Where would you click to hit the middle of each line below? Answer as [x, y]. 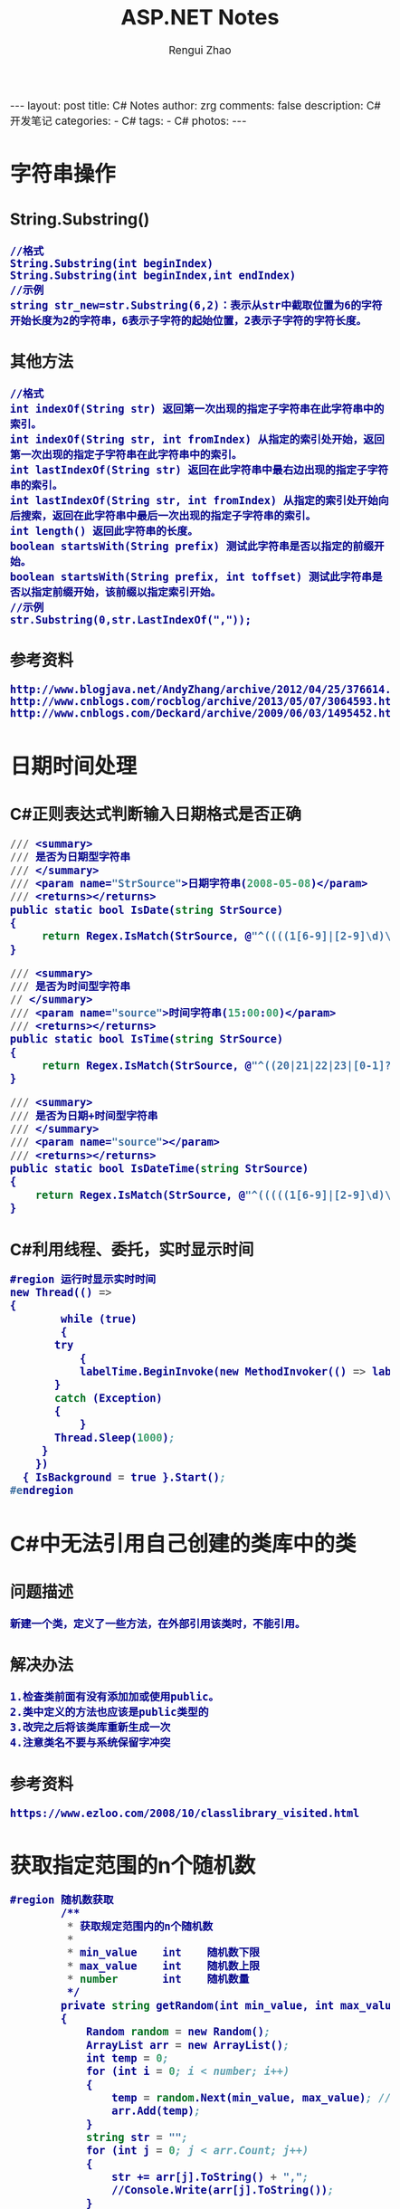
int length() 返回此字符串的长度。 [105, 532]
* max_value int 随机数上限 [164, 1966]
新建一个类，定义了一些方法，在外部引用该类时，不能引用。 [158, 1623]
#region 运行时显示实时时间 [83, 1279]
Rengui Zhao [200, 51]
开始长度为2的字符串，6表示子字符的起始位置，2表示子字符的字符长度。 [189, 320]
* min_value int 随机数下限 [164, 1953]
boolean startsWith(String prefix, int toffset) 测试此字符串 [191, 577]
